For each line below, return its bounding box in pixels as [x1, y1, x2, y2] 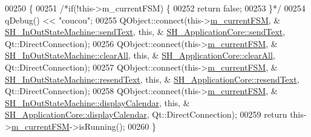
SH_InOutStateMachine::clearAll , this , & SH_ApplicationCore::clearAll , [5, 49, 275, 62]
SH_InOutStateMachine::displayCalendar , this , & [5, 96, 190, 109]
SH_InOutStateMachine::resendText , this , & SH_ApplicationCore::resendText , [5, 72, 300, 85]
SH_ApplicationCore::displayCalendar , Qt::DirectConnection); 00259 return [5, 108, 287, 121]
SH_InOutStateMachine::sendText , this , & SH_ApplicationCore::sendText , [5, 25, 286, 38]
